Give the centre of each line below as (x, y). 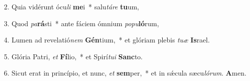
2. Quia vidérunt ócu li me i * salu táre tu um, (72, 6)
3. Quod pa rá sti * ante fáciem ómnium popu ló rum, (82, 23)
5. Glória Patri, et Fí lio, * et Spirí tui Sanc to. (73, 56)
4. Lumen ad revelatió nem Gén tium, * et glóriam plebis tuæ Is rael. (107, 40)
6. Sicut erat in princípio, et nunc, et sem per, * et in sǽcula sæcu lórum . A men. (125, 73)
